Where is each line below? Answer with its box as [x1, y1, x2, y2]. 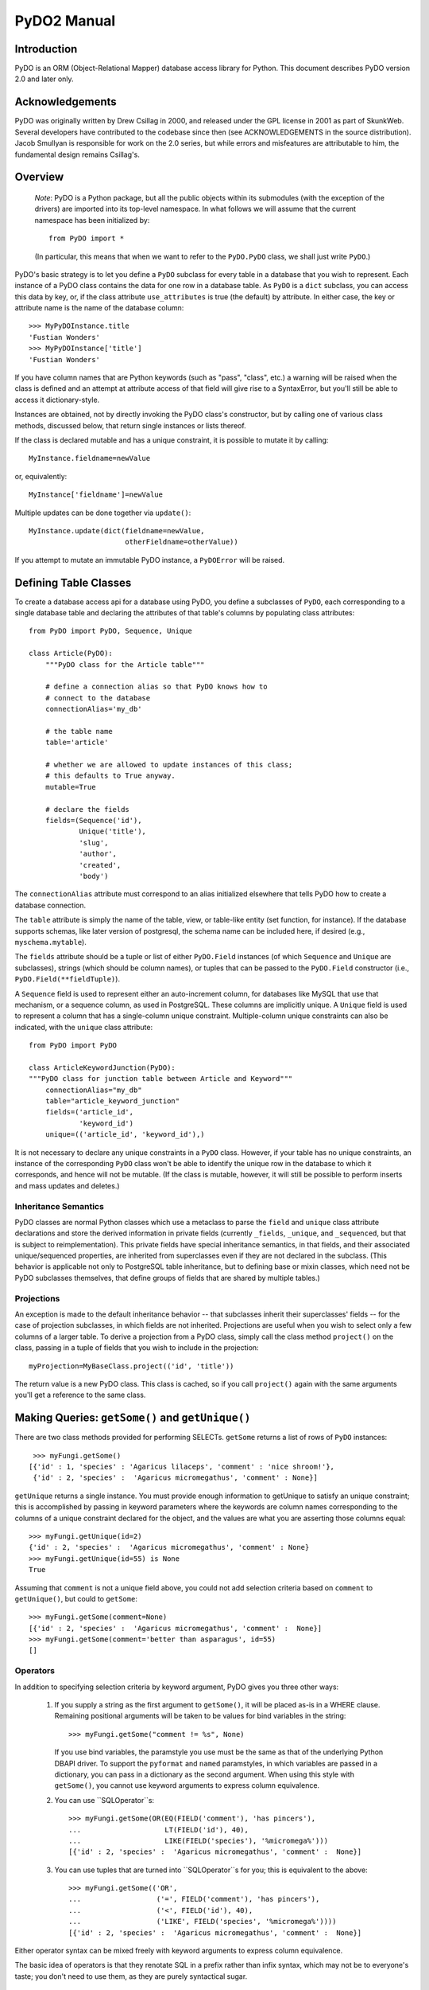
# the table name [44, 727, 113, 736]
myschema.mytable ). [14, 937, 87, 946]
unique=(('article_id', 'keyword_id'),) [44, 1130, 206, 1139]
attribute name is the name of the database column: [14, 303, 184, 313]
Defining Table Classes [14, 576, 132, 589]
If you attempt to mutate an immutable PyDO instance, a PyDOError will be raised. [14, 555, 285, 564]
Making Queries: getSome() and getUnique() [14, 1411, 251, 1425]
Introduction [14, 42, 78, 56]
